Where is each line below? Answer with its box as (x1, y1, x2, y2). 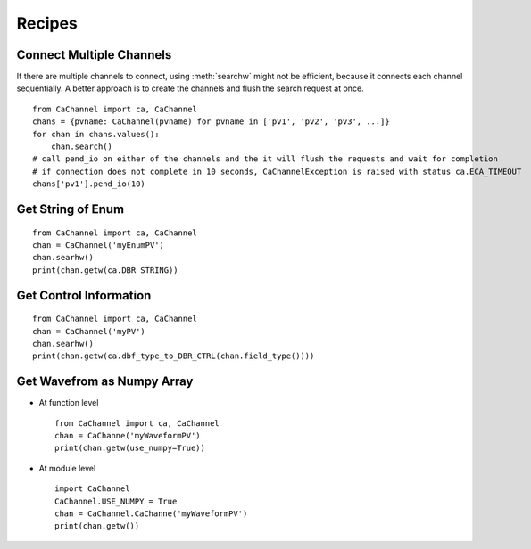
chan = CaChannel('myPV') (32, 326, 146, 336)
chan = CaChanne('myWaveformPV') (54, 430, 201, 441)
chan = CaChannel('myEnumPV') (32, 240, 165, 250)
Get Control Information (16, 288, 152, 303)
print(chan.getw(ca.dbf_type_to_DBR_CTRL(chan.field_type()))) (32, 351, 315, 361)
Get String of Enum (16, 201, 125, 217)
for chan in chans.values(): (32, 129, 160, 139)
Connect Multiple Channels (16, 47, 172, 62)
